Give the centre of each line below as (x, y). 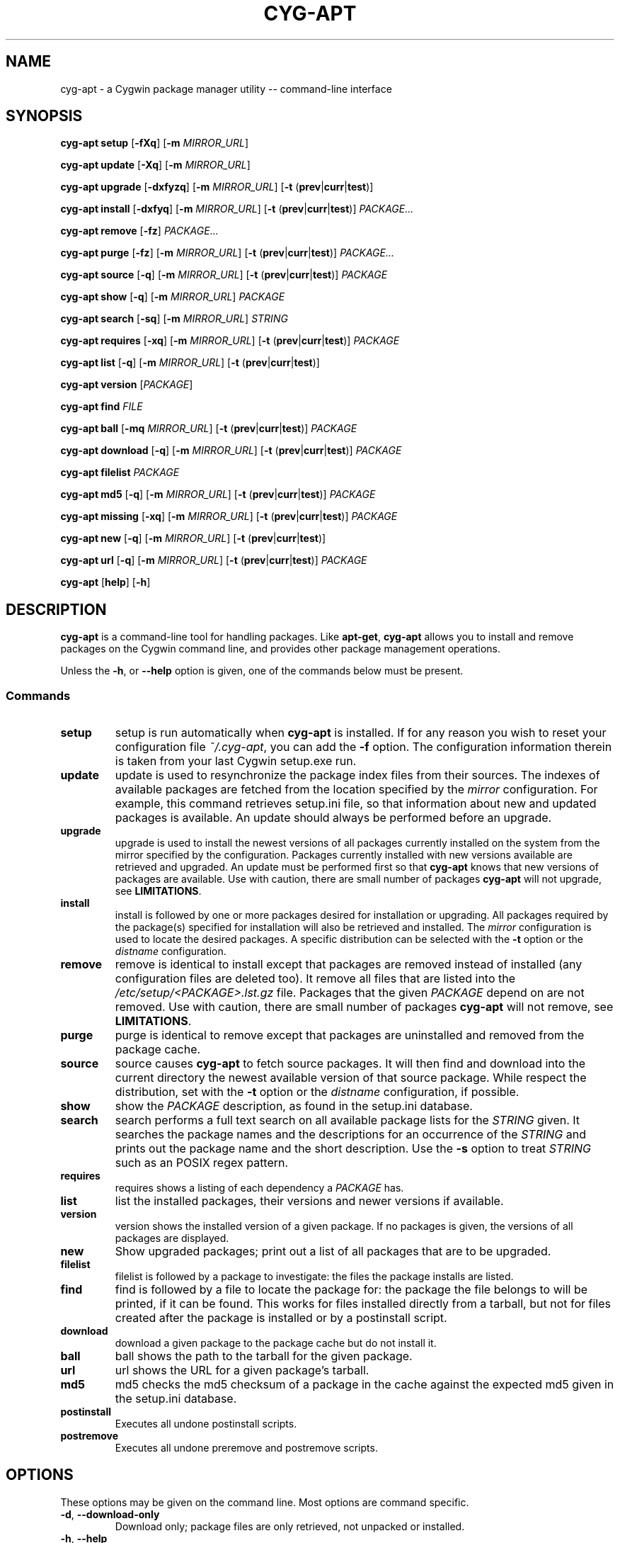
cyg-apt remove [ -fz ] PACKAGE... (139, 231)
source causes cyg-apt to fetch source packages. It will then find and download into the (350, 1064)
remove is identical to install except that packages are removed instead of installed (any (349, 965)
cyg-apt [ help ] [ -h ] (105, 582)
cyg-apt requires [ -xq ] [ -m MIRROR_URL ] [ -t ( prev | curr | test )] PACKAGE (230, 341)
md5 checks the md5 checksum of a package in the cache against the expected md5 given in (364, 1385)
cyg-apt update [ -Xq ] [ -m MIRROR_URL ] (155, 165)
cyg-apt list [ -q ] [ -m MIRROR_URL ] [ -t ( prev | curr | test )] (190, 363)
